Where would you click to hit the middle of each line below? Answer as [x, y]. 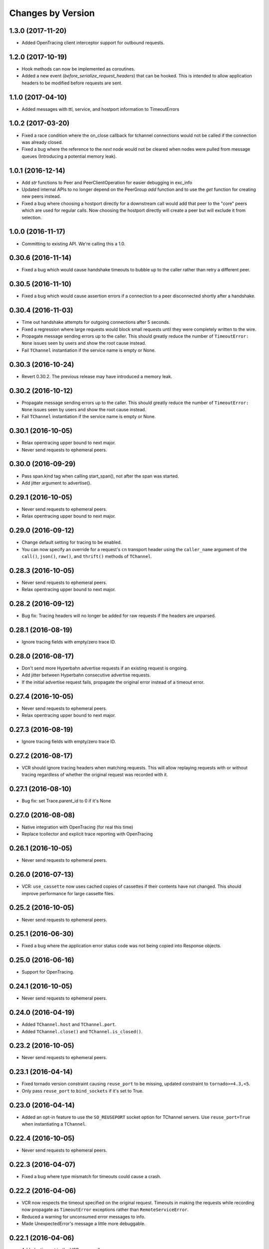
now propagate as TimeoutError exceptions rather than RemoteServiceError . [105, 1210]
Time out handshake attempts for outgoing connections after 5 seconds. [96, 322]
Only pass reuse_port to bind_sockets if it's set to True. [83, 1091]
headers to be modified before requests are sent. [72, 83]
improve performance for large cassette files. [68, 893]
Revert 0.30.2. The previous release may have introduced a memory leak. [97, 376]
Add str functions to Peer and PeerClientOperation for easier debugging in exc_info [107, 182]
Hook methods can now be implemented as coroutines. [78, 69]
